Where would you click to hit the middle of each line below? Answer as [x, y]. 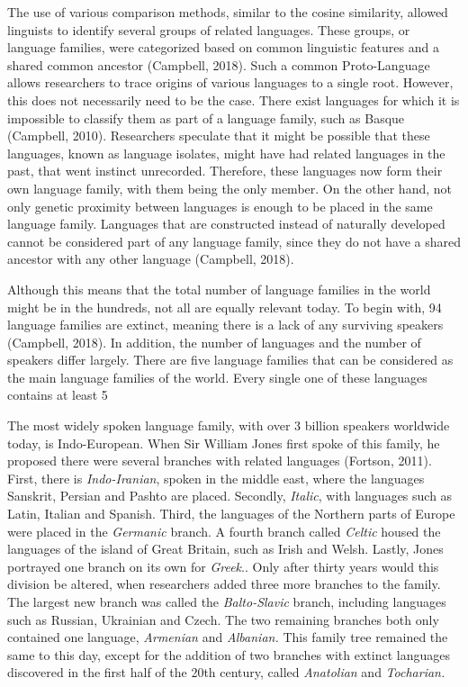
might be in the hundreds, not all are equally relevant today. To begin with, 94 [225, 307]
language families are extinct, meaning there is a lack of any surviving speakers [225, 325]
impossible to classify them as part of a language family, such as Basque [206, 118]
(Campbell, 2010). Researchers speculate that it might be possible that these [219, 136]
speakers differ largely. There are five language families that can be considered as [230, 360]
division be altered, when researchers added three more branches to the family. [224, 584]
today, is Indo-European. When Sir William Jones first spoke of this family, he [224, 443]
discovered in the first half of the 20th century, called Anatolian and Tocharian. [226, 672]
